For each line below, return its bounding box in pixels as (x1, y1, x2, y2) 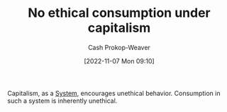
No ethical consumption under (28, 5, 211, 21)
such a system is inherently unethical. (7, 97, 118, 105)
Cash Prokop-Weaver (87, 43, 151, 51)
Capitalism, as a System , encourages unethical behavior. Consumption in (7, 89, 221, 97)
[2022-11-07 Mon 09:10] (84, 56, 155, 65)
